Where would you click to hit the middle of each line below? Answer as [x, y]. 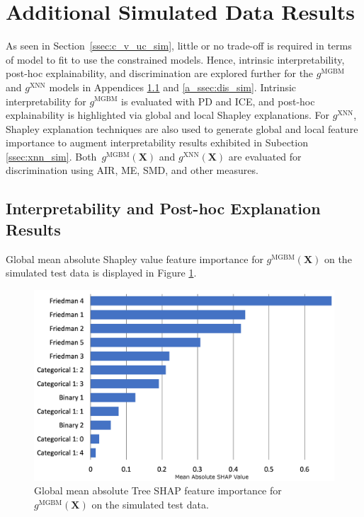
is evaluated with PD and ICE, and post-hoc [218, 101]
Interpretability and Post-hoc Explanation [163, 208]
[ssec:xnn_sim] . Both [51, 156]
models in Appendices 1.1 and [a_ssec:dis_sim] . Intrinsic [173, 87]
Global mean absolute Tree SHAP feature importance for [158, 490]
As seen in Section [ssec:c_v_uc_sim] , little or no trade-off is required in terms [179, 46]
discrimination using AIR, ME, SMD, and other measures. [132, 170]
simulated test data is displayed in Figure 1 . [101, 273]
